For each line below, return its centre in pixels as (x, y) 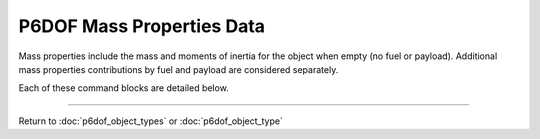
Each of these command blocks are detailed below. (123, 88)
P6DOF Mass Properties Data (141, 26)
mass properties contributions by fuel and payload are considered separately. (178, 69)
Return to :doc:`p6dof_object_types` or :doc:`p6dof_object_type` (151, 121)
